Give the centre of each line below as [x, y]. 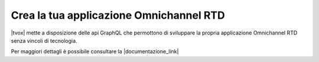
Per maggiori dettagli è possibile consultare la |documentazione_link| [95, 51]
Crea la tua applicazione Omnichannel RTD [118, 15]
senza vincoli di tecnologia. [44, 40]
